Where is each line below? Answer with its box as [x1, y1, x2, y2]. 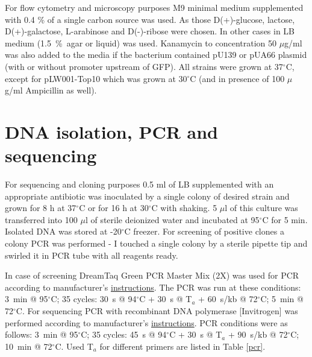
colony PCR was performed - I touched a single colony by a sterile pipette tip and [5, 237, 308, 250]
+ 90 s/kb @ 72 [228, 328, 288, 341]
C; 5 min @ [260, 292, 304, 305]
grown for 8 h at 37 [5, 201, 76, 214]
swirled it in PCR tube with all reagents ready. [5, 248, 178, 261]
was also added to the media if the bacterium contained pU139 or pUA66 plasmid [5, 48, 307, 61]
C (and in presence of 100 [190, 72, 285, 84]
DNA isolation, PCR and [5, 119, 218, 144]
